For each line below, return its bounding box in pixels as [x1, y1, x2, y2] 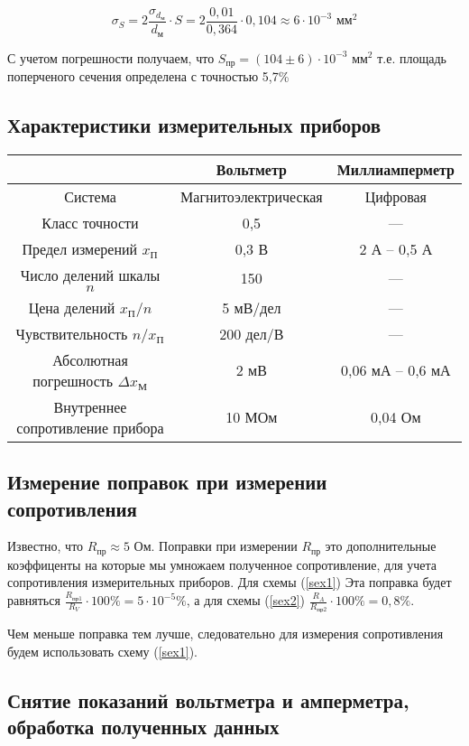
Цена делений [28, 296, 115, 318]
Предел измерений [22, 238, 138, 259]
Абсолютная [52, 349, 128, 370]
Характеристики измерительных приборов [7, 110, 382, 138]
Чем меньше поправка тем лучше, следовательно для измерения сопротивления [7, 624, 444, 643]
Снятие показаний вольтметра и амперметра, [7, 685, 409, 713]
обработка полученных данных [7, 713, 280, 741]
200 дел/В [219, 322, 284, 344]
